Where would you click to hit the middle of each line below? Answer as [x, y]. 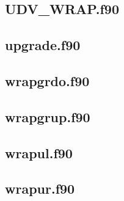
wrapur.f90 [40, 188]
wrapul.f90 [39, 152]
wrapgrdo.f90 [47, 80]
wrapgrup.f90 [48, 116]
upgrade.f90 [43, 45]
